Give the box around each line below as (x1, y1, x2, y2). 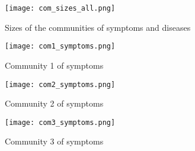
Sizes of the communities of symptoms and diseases (5, 21, 191, 33)
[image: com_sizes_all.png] (5, 4, 116, 12)
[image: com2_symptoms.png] (5, 80, 116, 89)
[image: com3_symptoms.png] (5, 118, 116, 127)
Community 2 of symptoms (5, 97, 104, 110)
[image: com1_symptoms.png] (5, 42, 116, 51)
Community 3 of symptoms (5, 135, 104, 147)
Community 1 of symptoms (5, 59, 104, 71)
